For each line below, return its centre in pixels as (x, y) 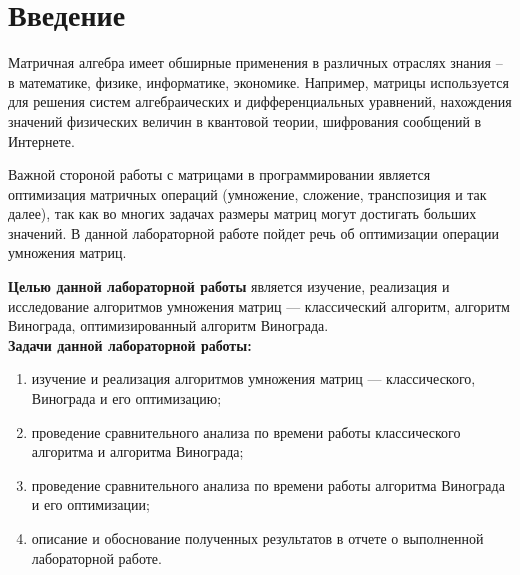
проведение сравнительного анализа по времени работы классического (246, 431)
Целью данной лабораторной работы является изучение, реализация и (229, 286)
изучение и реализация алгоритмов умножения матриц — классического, (253, 378)
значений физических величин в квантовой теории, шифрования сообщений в (245, 120)
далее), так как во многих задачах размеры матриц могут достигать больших (242, 213)
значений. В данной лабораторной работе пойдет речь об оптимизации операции (253, 232)
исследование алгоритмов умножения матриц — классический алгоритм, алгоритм (259, 305)
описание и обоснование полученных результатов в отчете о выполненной (257, 538)
